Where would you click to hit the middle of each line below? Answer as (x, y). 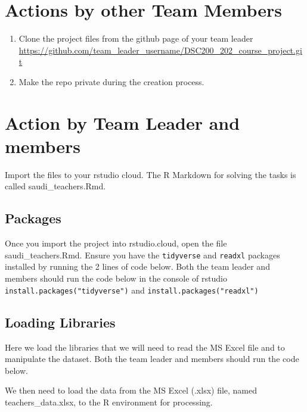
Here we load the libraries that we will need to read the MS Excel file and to (145, 347)
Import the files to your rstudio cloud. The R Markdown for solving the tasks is (151, 174)
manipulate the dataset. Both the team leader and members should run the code (152, 359)
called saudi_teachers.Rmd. (55, 186)
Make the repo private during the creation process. (111, 81)
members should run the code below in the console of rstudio (116, 278)
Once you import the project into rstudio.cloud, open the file (116, 243)
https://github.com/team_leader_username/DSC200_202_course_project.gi (160, 50)
